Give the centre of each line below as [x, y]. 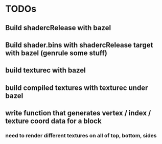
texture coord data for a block [53, 121]
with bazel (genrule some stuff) [56, 53]
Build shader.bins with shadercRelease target [79, 45]
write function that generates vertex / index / [78, 113]
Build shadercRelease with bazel [58, 28]
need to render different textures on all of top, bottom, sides [81, 136]
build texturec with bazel [45, 70]
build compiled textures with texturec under [77, 88]
